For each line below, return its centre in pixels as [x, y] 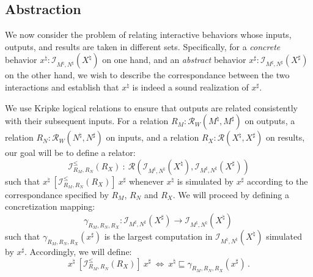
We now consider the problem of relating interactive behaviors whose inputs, [148, 35]
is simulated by [205, 181]
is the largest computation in [158, 236]
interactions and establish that [62, 87]
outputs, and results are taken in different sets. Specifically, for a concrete [143, 46]
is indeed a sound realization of [190, 87]
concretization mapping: [50, 206]
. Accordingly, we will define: [78, 251]
